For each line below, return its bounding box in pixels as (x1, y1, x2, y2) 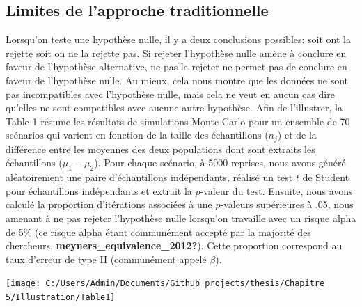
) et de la (277, 127, 317, 142)
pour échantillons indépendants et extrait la (6, 183, 192, 198)
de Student (302, 170, 349, 184)
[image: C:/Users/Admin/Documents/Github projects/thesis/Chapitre (6, 278, 325, 289)
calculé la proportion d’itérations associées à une (6, 197, 212, 212)
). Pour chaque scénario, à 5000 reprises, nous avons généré (94, 155, 346, 170)
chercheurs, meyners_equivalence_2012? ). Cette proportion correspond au (6, 238, 343, 253)
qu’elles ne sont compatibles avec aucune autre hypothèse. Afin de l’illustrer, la (6, 100, 343, 115)
